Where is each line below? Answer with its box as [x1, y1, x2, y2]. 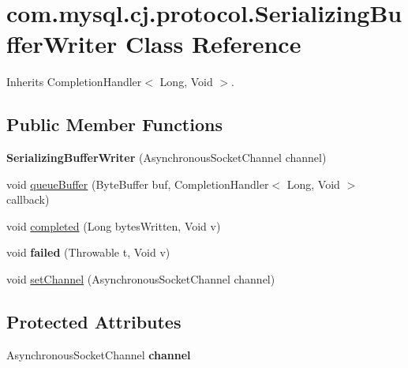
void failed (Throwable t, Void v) [6, 244, 170, 261]
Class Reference [125, 28, 301, 60]
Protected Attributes [6, 310, 182, 334]
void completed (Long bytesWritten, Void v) [6, 217, 221, 234]
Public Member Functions [6, 112, 223, 137]
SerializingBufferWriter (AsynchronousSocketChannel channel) [6, 149, 327, 166]
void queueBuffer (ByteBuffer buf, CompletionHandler [6, 175, 269, 192]
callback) [6, 191, 50, 208]
